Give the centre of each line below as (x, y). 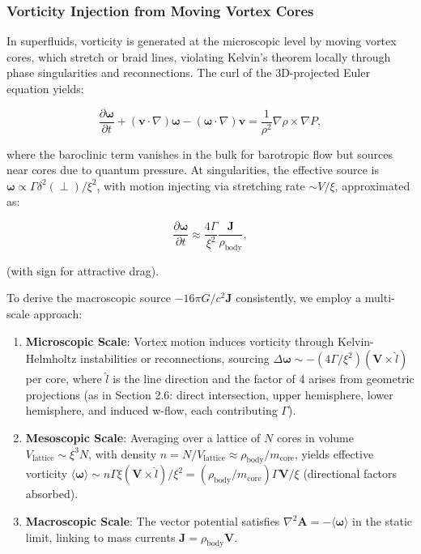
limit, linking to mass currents (100, 537)
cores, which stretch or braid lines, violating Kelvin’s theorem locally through (199, 56)
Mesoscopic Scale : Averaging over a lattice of (143, 438)
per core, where (64, 379)
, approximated (372, 185)
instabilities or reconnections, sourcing (175, 358)
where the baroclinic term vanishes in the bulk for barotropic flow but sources (200, 153)
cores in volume (315, 438)
